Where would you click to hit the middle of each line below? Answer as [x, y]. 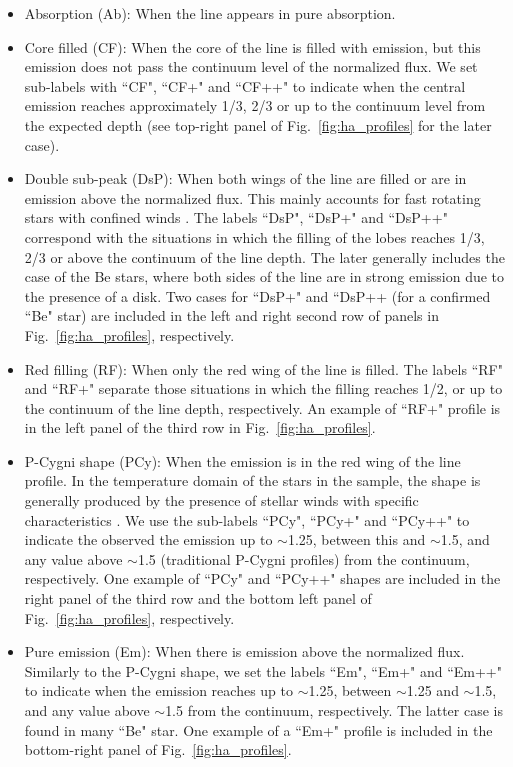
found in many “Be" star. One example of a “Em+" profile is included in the [258, 729]
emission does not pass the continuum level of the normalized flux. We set [251, 66]
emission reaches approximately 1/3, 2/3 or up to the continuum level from [255, 105]
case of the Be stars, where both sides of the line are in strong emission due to [264, 276]
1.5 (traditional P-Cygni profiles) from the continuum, [303, 558]
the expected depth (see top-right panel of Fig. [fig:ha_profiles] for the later [258, 124]
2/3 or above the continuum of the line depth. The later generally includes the [264, 256]
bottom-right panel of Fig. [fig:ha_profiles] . [158, 749]
